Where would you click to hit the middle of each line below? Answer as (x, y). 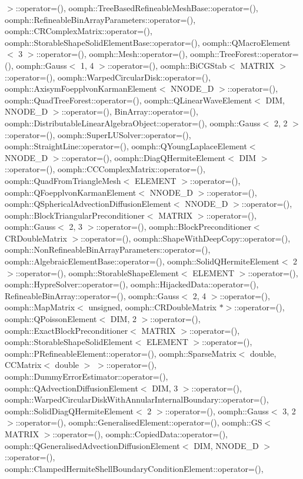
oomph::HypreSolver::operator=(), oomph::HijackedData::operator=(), (132, 284)
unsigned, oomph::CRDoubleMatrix (152, 307)
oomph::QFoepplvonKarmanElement (71, 192)
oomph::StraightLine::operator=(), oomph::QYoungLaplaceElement (126, 146)
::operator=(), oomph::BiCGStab (167, 65)
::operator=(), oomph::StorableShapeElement (97, 272)
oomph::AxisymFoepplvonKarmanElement (81, 88)
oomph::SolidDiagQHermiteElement (69, 411)
